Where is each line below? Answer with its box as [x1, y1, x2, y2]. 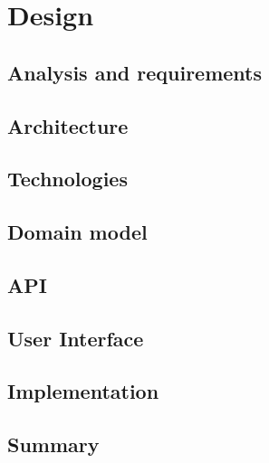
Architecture [7, 111, 129, 139]
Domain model [7, 218, 148, 246]
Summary [7, 430, 100, 458]
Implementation [7, 377, 159, 405]
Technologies [7, 165, 128, 193]
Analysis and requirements [7, 58, 263, 86]
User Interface [7, 324, 144, 352]
